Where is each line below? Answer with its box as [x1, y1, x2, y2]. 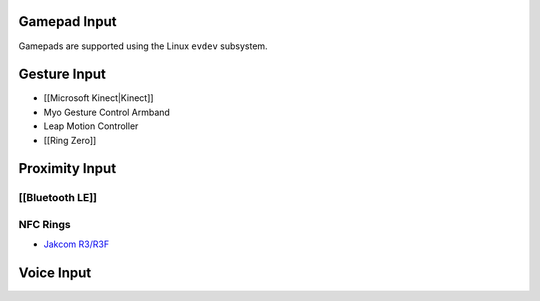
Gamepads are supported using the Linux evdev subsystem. [18, 40, 269, 52]
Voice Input [18, 265, 92, 282]
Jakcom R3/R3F [43, 238, 110, 250]
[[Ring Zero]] [43, 134, 97, 146]
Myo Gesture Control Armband [43, 106, 170, 118]
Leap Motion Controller [43, 120, 139, 132]
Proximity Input [18, 160, 117, 177]
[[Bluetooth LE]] [18, 191, 98, 205]
